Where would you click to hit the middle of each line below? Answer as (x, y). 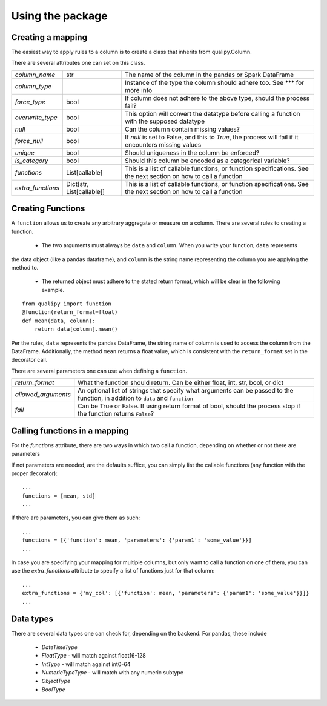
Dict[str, (77, 184)
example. (53, 290)
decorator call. (29, 360)
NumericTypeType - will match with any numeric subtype (113, 673)
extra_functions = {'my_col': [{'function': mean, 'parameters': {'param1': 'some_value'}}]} (166, 593)
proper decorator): (34, 473)
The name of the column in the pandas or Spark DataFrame (210, 75)
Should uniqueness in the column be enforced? (192, 153)
